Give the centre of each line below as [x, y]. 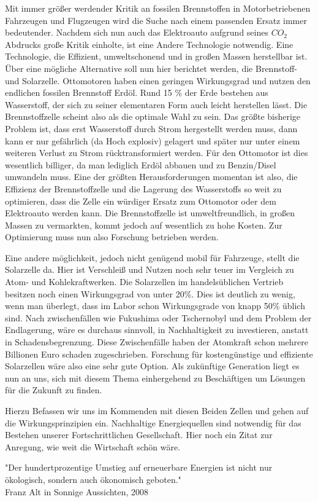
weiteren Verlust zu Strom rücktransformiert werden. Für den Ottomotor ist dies [157, 153]
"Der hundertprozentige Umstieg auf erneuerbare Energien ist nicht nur [139, 467]
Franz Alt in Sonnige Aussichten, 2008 [77, 491]
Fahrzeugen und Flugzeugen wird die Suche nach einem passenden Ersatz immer [156, 20]
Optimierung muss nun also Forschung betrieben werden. [112, 237]
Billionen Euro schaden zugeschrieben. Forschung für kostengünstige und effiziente [159, 354]
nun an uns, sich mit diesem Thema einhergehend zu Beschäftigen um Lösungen [155, 378]
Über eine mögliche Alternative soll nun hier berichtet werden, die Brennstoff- [151, 68]
